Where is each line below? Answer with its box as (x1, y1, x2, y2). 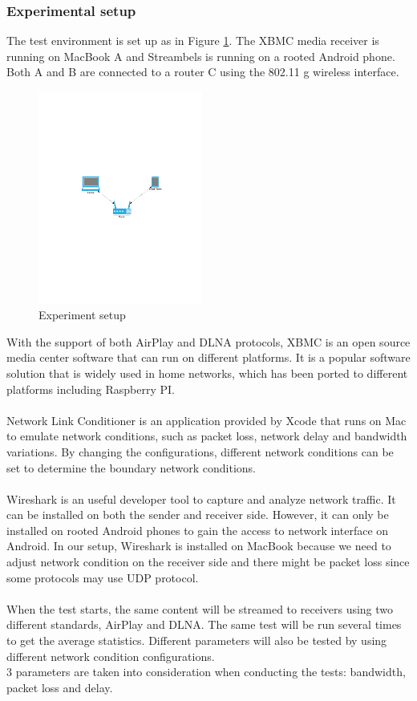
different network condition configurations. (6, 647, 215, 664)
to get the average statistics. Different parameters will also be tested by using (6, 632, 387, 649)
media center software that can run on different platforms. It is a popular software (6, 349, 411, 366)
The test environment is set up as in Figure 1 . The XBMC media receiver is (6, 32, 379, 49)
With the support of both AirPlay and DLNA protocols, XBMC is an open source (6, 333, 411, 350)
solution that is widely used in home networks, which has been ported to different (6, 364, 408, 381)
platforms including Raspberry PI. (6, 380, 175, 397)
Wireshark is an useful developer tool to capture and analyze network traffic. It (6, 490, 396, 507)
